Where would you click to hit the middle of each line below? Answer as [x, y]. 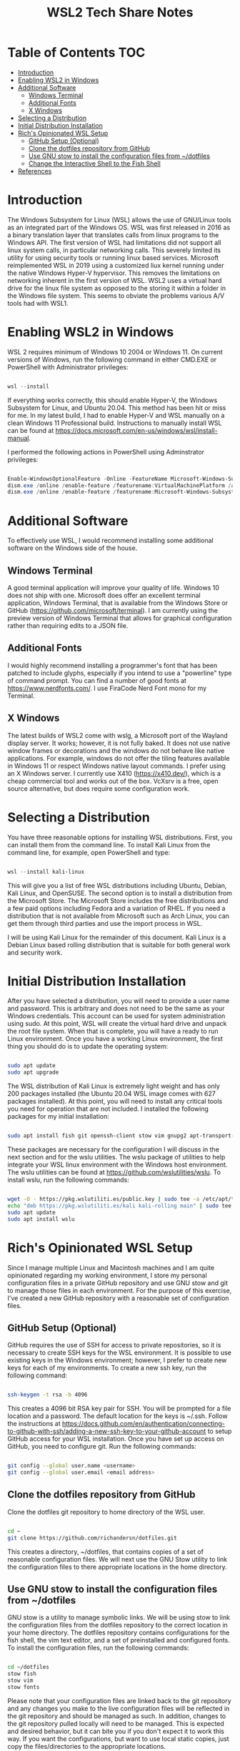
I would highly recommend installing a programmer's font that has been [112, 665]
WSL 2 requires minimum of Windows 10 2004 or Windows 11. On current [115, 351]
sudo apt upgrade [33, 1072]
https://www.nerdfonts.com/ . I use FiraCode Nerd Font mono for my [107, 688]
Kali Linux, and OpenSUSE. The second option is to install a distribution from [120, 893]
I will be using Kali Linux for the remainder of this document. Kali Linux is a [117, 937]
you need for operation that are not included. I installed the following [108, 1109]
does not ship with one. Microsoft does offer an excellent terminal [104, 595]
